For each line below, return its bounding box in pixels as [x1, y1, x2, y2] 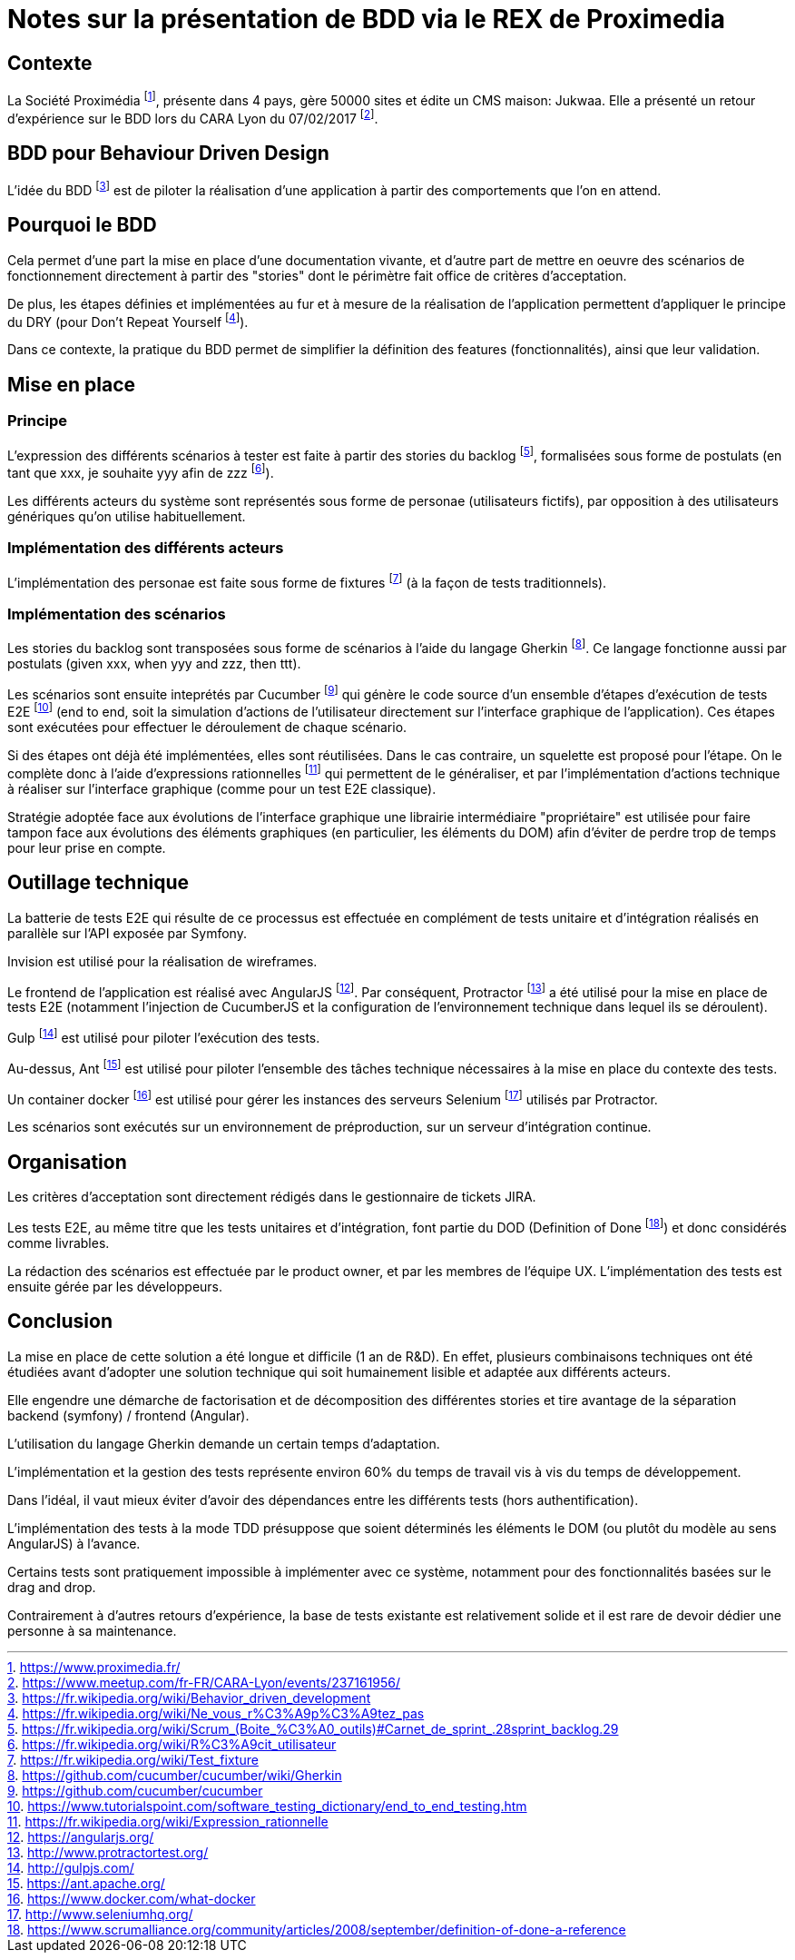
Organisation [7, 1150, 127, 1173]
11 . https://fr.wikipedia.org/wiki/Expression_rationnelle [7, 1813, 329, 1829]
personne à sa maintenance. [7, 1622, 177, 1638]
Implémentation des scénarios [7, 604, 226, 623]
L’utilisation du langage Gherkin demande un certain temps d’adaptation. [7, 1435, 440, 1451]
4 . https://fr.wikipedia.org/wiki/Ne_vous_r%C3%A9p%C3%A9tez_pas [7, 1705, 425, 1721]
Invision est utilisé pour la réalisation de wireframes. [7, 953, 318, 969]
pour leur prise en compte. [7, 839, 166, 856]
